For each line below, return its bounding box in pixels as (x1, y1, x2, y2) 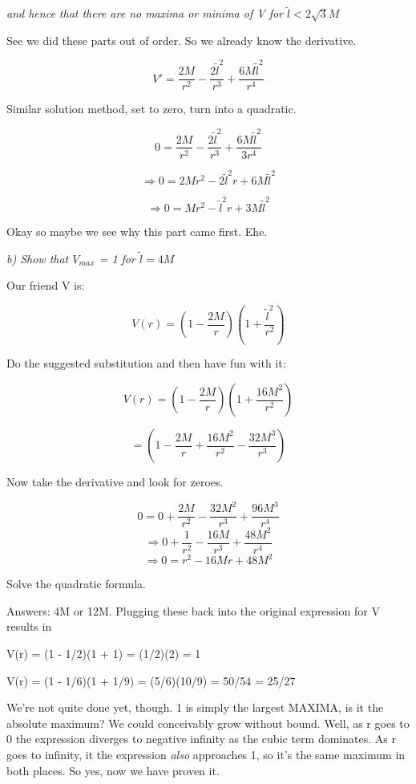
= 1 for (99, 250, 135, 266)
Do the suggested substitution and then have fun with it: (6, 355, 286, 372)
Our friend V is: (6, 277, 85, 294)
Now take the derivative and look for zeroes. (6, 473, 224, 490)
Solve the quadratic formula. (6, 575, 146, 592)
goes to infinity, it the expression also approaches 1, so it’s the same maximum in (6, 746, 406, 762)
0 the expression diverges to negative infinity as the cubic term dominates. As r (6, 730, 396, 747)
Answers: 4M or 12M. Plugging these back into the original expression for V (6, 602, 380, 619)
